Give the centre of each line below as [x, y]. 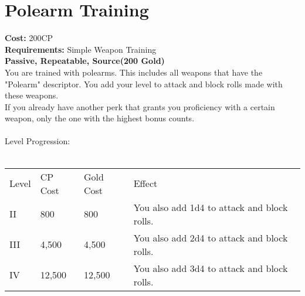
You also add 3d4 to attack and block [211, 268]
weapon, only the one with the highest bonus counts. [100, 118]
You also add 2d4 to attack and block [211, 237]
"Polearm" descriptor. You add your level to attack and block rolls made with [144, 84]
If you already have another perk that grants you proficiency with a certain [140, 106]
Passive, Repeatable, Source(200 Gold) [85, 61]
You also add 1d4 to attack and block [211, 207]
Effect [145, 183]
